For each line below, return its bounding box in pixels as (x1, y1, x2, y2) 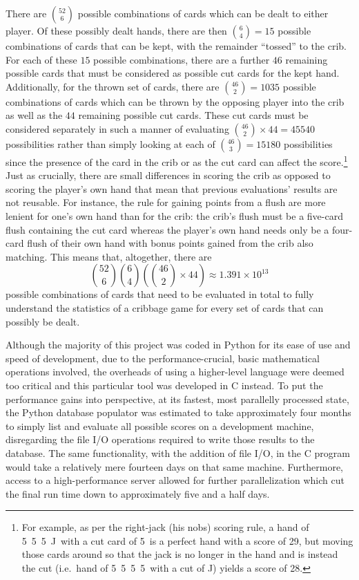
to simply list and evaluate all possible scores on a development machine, (6, 418, 314, 433)
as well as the (6, 108, 63, 122)
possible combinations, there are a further (93, 52, 270, 66)
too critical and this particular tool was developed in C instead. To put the (6, 377, 323, 392)
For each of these (6, 52, 77, 66)
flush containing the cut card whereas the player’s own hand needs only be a (6, 222, 329, 236)
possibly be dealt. (6, 314, 80, 328)
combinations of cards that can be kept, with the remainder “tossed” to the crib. (6, 39, 347, 53)
